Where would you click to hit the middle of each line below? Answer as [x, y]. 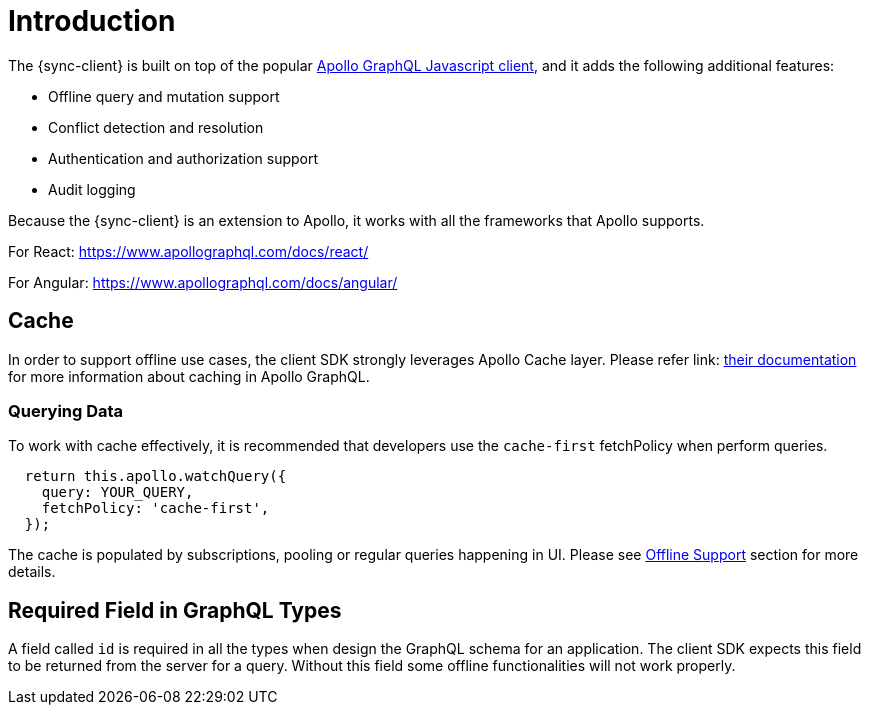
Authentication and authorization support [183, 158]
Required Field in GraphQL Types [175, 610]
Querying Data [66, 410]
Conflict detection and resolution [156, 127]
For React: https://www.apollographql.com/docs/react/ [188, 251]
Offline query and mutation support [164, 96]
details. [32, 572]
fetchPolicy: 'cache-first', [155, 508]
